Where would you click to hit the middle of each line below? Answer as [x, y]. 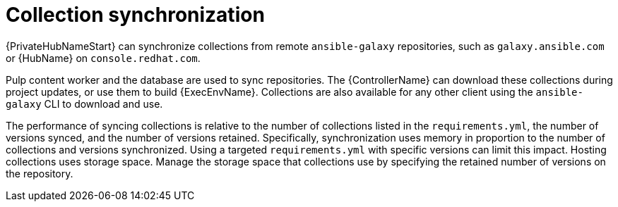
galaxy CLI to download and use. [84, 103]
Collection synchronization [135, 15]
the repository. [40, 173]
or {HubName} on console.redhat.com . [103, 58]
